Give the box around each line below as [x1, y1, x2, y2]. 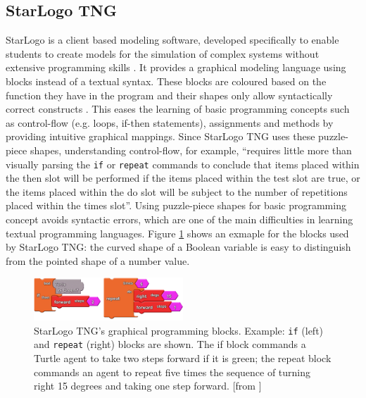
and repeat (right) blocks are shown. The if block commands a [34, 337, 306, 352]
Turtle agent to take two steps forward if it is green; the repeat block [34, 350, 332, 365]
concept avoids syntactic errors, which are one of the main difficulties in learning [6, 211, 353, 226]
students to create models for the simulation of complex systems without [6, 46, 320, 61]
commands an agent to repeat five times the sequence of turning [34, 364, 311, 379]
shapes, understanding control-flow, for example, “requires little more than [30, 142, 352, 157]
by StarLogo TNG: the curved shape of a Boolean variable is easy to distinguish [6, 240, 351, 254]
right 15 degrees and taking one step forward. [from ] [34, 378, 262, 393]
